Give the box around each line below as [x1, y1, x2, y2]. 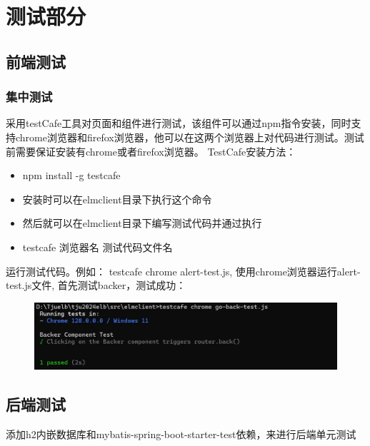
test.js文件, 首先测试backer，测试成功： [6, 278, 186, 293]
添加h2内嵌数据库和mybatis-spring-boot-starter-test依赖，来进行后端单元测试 [6, 426, 356, 441]
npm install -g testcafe [22, 168, 121, 183]
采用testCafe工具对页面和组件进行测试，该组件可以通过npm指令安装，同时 [6, 116, 351, 131]
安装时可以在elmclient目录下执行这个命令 [22, 191, 212, 206]
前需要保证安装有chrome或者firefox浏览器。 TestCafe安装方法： [6, 143, 296, 158]
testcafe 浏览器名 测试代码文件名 [22, 239, 173, 254]
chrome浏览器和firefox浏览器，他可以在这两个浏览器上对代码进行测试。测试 [15, 129, 364, 144]
